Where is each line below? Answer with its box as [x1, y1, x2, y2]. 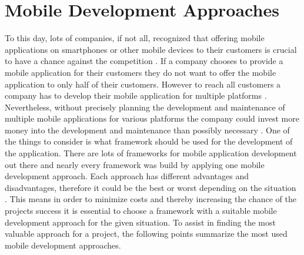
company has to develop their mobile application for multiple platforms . [5, 89, 267, 102]
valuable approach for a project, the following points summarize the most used [5, 227, 288, 240]
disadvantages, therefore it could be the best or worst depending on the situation [5, 181, 296, 193]
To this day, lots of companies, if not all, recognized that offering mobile [5, 32, 265, 44]
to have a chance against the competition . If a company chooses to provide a [5, 55, 283, 67]
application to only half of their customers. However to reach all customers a [5, 78, 281, 90]
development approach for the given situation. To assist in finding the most [5, 216, 276, 228]
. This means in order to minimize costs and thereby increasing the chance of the [5, 193, 296, 205]
